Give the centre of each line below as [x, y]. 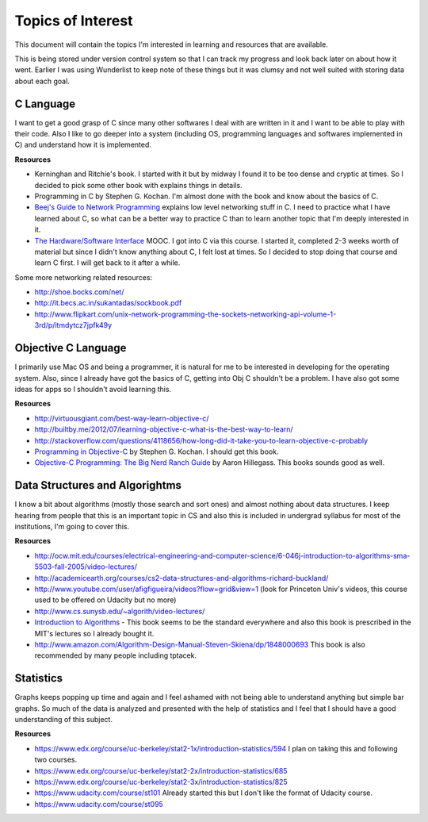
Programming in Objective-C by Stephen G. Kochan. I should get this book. [157, 451]
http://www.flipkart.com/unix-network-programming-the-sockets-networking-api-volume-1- [185, 314]
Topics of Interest [74, 21]
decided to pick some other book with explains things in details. [138, 185]
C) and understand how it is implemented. [83, 145]
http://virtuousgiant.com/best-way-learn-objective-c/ [122, 418]
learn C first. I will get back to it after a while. [107, 263]
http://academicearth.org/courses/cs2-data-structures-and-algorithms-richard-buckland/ [182, 578]
